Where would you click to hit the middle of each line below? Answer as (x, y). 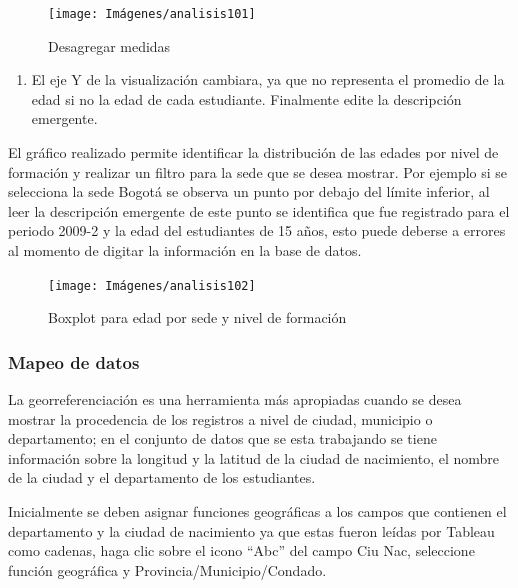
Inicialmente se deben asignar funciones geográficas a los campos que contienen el (257, 511)
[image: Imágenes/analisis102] (152, 285)
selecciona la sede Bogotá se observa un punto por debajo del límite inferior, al (249, 191)
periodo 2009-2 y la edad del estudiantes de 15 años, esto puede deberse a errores (257, 230)
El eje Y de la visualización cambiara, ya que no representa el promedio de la (268, 79)
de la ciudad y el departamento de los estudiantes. (162, 477)
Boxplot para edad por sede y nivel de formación (197, 317)
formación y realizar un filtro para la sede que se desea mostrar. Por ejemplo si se (258, 171)
